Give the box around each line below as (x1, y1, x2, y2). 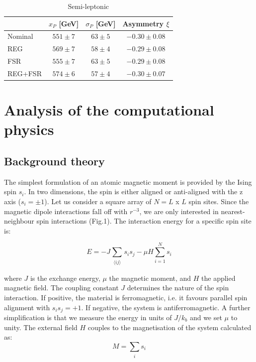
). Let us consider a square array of (44, 196, 152, 207)
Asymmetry (122, 18, 164, 28)
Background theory (4, 153, 105, 169)
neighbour (4, 216, 34, 226)
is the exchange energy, (30, 272, 100, 283)
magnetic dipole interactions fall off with (4, 206, 128, 216)
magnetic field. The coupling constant (4, 282, 119, 293)
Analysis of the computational (4, 100, 214, 120)
